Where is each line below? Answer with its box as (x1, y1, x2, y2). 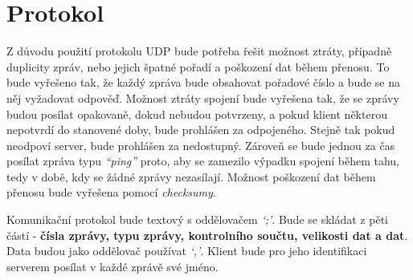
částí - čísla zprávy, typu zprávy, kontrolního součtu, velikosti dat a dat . (6, 226, 408, 243)
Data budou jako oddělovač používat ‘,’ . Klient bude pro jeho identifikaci (6, 242, 367, 259)
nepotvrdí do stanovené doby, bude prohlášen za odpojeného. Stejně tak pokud (6, 121, 395, 138)
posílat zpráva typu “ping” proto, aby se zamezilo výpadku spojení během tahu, (6, 152, 399, 169)
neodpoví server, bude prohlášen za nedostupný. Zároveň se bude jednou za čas (6, 136, 395, 153)
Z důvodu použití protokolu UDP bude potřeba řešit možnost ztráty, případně (6, 43, 392, 59)
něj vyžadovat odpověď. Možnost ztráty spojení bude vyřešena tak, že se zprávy (6, 89, 399, 106)
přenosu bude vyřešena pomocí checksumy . (6, 184, 216, 201)
